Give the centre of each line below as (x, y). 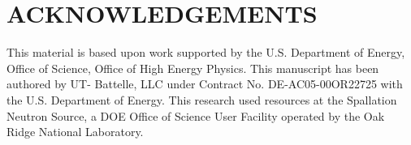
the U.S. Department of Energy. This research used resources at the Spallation (202, 99)
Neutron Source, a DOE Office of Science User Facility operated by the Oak (196, 115)
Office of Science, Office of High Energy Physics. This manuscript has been (193, 68)
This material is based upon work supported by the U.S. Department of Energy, (206, 52)
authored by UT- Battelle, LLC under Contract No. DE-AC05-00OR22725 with (205, 84)
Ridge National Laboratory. (75, 132)
